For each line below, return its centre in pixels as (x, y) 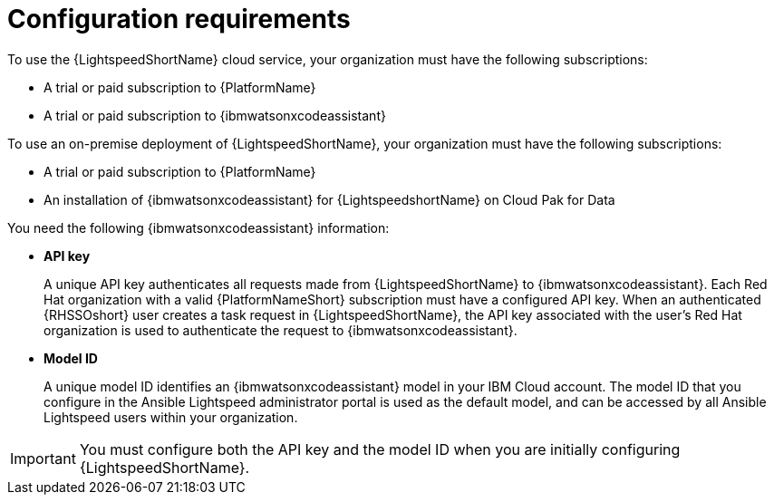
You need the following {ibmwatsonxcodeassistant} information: (198, 227)
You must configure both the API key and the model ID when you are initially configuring (380, 449)
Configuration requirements (179, 19)
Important (43, 458)
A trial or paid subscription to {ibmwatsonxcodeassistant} (215, 115)
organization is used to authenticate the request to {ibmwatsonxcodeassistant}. (281, 330)
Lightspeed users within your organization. (171, 417)
